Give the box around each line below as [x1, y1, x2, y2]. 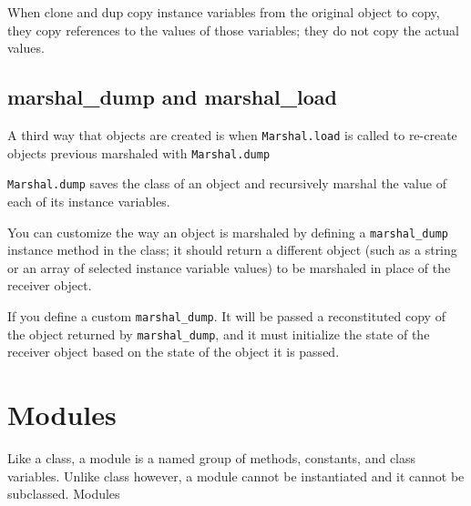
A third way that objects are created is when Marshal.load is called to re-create [7, 125, 457, 144]
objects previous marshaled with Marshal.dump [7, 143, 271, 162]
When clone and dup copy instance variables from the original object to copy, [7, 3, 440, 21]
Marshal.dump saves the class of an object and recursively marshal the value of [7, 174, 446, 193]
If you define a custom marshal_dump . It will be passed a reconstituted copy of [7, 306, 445, 325]
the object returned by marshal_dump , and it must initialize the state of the [7, 324, 430, 343]
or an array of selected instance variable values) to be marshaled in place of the [7, 258, 451, 277]
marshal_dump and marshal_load [7, 83, 337, 111]
